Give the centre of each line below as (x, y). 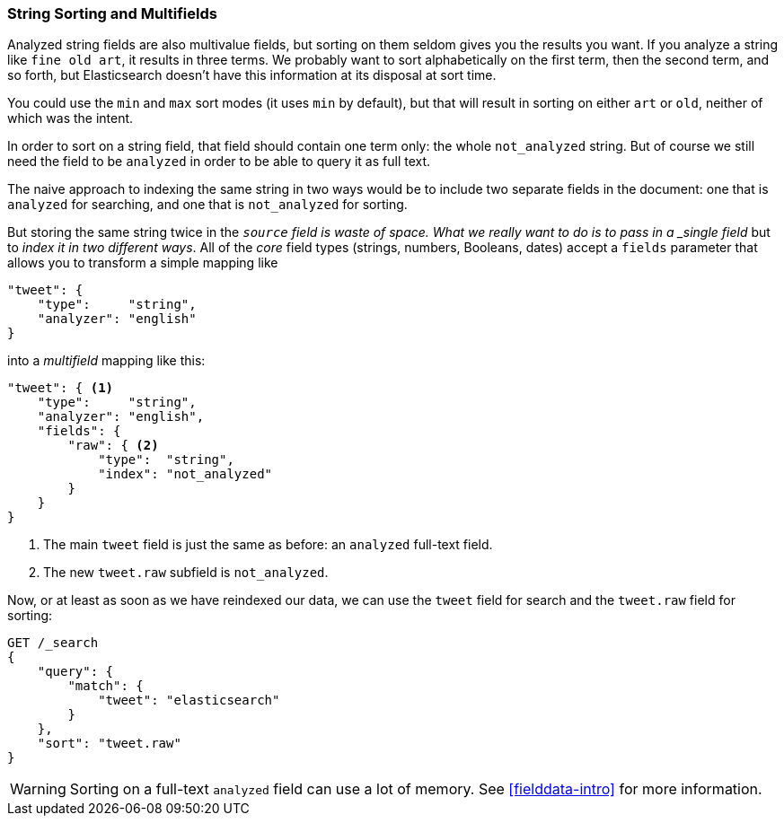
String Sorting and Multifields (112, 13)
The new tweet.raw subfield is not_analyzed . (186, 573)
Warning (38, 789)
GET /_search (53, 643)
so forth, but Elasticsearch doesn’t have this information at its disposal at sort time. (252, 75)
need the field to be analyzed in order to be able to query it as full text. (219, 162)
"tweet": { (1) (61, 388)
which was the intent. (70, 118)
